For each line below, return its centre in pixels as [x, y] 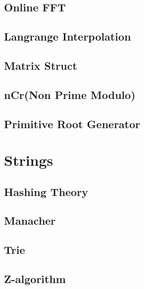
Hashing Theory [46, 191]
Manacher [30, 220]
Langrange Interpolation [68, 36]
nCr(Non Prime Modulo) [70, 94]
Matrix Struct [41, 65]
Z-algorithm [35, 279]
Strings [29, 160]
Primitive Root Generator [72, 123]
